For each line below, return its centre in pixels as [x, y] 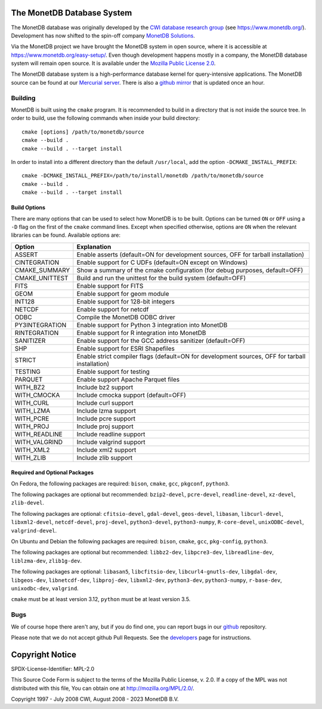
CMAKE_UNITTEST [41, 278]
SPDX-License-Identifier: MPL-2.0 [53, 668]
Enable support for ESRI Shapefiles [126, 348]
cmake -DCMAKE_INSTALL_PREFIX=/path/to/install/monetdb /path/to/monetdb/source [143, 176]
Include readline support [111, 434]
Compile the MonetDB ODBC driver [126, 317]
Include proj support [105, 426]
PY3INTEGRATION [41, 325]
